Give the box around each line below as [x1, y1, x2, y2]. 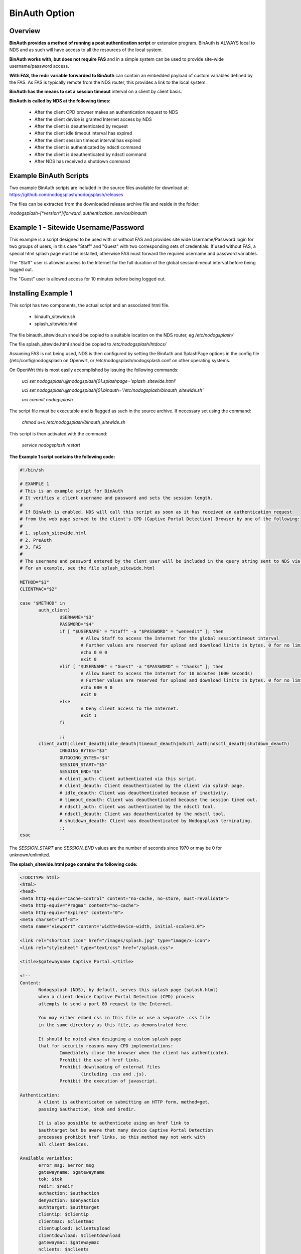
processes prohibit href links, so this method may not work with [38, 1134, 205, 1140]
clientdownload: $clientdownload [38, 1232, 120, 1238]
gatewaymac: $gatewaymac [38, 1239, 100, 1245]
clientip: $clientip [38, 1211, 89, 1217]
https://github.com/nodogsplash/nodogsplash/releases [9, 192, 123, 198]
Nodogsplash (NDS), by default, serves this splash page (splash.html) [38, 987, 218, 993]
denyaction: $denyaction [38, 1197, 100, 1203]
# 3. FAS [20, 544, 42, 550]
